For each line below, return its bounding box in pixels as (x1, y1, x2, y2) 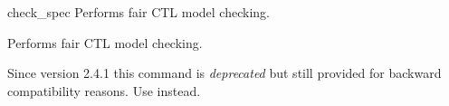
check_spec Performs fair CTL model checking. (7, 3, 270, 21)
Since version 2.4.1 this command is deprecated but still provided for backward (7, 63, 442, 82)
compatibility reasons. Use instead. (7, 81, 201, 100)
